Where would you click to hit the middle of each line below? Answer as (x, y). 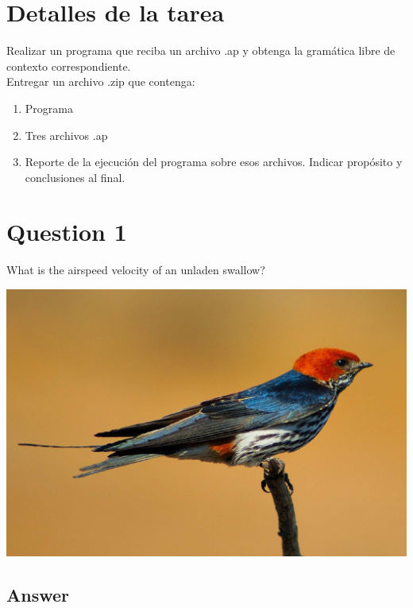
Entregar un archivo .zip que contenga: (101, 81)
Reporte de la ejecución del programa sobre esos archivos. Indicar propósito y (214, 162)
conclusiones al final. (75, 177)
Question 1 (67, 232)
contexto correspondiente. (69, 66)
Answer (38, 594)
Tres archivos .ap (66, 135)
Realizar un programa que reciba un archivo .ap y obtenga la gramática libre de (201, 50)
